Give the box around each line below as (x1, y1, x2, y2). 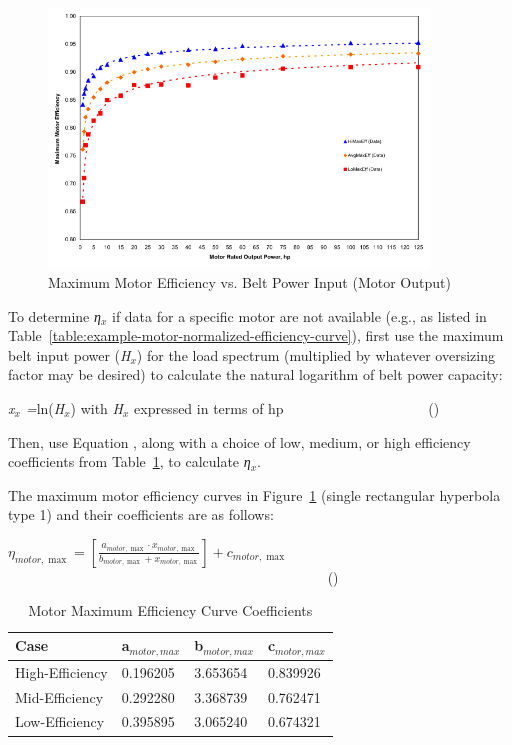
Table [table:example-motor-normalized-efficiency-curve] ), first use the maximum (8, 325, 504, 346)
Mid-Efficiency (15, 686, 104, 707)
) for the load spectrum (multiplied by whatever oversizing (136, 344, 495, 365)
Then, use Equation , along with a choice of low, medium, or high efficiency (8, 431, 471, 452)
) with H (70, 397, 123, 418)
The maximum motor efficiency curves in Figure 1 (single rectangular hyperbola (8, 484, 501, 505)
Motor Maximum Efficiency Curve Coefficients (28, 600, 313, 621)
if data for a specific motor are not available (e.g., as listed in (111, 305, 487, 326)
